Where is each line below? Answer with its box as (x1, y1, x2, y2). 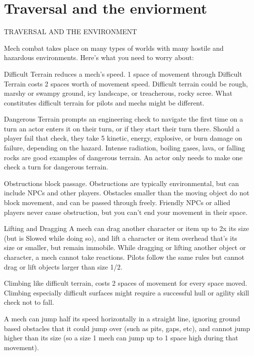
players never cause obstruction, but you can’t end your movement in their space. (4, 207, 248, 217)
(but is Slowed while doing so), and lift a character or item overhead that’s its (4, 232, 237, 243)
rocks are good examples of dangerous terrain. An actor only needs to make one (4, 152, 243, 162)
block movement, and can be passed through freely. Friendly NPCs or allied (4, 197, 231, 208)
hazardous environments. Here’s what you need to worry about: (4, 52, 194, 63)
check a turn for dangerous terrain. (4, 162, 108, 172)
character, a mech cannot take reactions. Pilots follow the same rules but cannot (4, 252, 245, 262)
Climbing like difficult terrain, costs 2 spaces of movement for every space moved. (4, 278, 247, 288)
